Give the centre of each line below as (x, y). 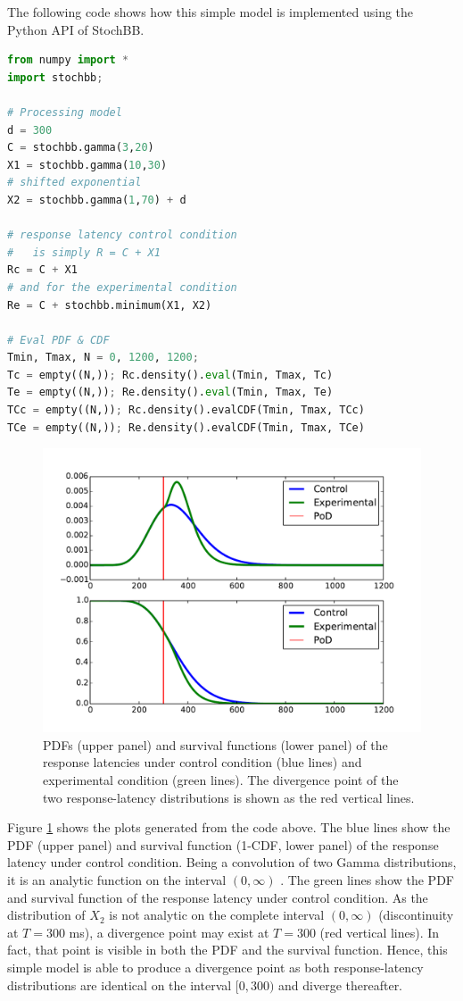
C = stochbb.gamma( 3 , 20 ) (81, 148)
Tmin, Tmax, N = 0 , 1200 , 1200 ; (103, 358)
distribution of (46, 915)
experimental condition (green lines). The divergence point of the (221, 780)
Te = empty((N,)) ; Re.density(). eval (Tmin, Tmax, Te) (170, 392)
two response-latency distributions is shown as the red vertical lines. (229, 797)
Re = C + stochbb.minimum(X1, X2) (110, 305)
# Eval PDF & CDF (58, 340)
